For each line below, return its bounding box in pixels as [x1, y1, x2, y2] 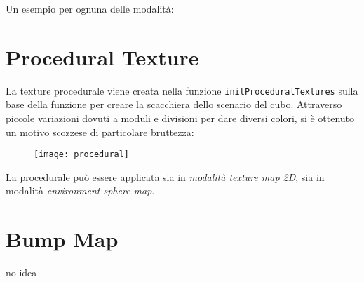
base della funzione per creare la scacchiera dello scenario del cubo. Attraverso [6, 97, 342, 112]
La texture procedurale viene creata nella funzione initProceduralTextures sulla [6, 83, 358, 98]
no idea [6, 265, 37, 280]
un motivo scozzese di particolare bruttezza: [6, 124, 194, 139]
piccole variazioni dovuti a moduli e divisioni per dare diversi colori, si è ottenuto [6, 110, 355, 125]
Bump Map [6, 224, 119, 253]
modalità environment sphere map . [6, 183, 155, 198]
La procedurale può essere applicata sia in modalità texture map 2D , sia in [6, 169, 325, 184]
